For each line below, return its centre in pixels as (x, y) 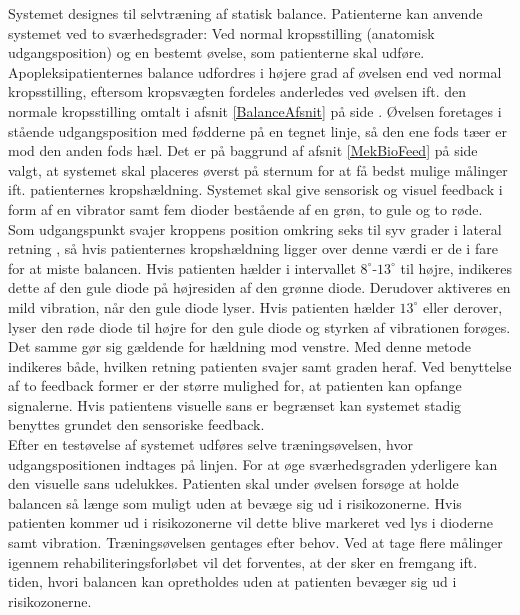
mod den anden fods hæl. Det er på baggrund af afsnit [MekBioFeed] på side (243, 150)
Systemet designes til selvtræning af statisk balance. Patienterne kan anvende (245, 13)
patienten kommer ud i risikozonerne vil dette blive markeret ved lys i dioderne (250, 522)
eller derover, (463, 306)
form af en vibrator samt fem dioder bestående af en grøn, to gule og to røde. (245, 208)
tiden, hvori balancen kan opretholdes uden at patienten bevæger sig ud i (232, 581)
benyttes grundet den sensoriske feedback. (136, 424)
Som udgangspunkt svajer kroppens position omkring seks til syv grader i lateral (255, 228)
